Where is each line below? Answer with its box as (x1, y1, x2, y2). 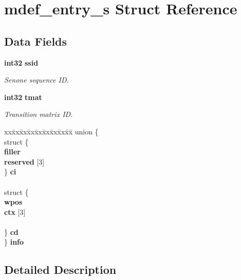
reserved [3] (4, 156, 45, 167)
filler (4, 146, 21, 157)
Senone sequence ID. (4, 74, 69, 85)
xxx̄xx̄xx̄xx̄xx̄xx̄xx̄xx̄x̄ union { (4, 126, 99, 136)
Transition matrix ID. (4, 109, 73, 119)
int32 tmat (4, 91, 42, 102)
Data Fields (4, 33, 67, 49)
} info (4, 236, 24, 247)
